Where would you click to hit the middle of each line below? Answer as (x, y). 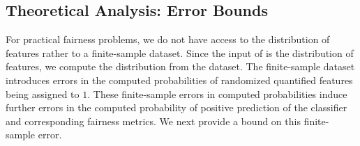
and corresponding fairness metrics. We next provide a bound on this (153, 121)
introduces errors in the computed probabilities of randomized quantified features (179, 80)
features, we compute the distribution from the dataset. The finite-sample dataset (180, 66)
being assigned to (43, 94)
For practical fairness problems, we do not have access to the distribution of (168, 39)
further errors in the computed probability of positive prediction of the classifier (177, 107)
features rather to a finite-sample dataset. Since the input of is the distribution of (180, 52)
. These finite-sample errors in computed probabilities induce (217, 94)
